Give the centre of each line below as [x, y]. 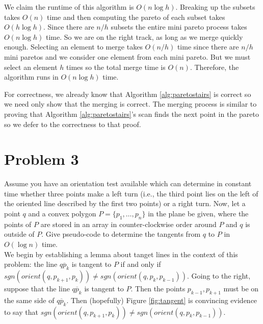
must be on [241, 288]
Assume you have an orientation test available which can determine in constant [128, 183]
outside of [19, 234]
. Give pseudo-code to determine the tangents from [121, 234]
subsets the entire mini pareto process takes [179, 27]
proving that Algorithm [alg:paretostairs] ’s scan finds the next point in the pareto [131, 114]
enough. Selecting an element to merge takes [73, 47]
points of [18, 224]
